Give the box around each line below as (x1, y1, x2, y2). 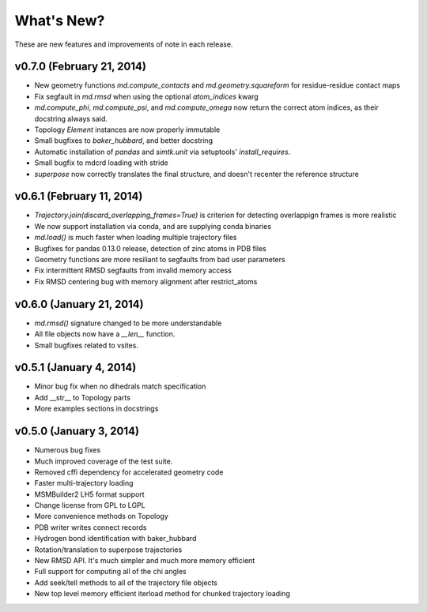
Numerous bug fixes (34, 445, 101, 455)
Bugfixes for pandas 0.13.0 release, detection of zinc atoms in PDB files (34, 243, 266, 253)
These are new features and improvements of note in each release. (14, 39, 233, 49)
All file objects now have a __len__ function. (34, 329, 176, 339)
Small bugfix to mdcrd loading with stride (34, 158, 169, 167)
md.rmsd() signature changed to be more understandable (34, 318, 222, 328)
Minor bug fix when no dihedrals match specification (34, 381, 206, 391)
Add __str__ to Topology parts (34, 392, 130, 402)
